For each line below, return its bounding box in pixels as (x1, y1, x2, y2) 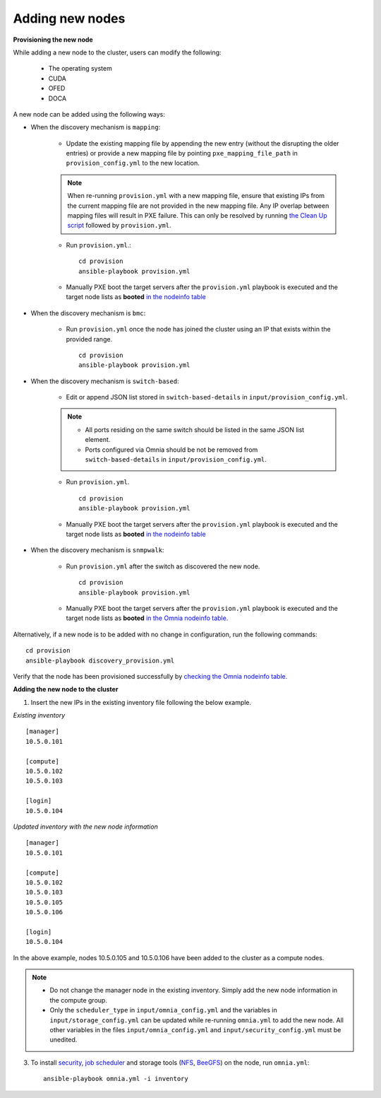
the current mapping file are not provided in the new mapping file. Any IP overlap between (67, 202, 329, 210)
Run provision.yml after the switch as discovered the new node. (66, 562, 260, 571)
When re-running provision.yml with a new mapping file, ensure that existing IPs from (67, 192, 325, 200)
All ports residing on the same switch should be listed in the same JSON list (85, 425, 305, 434)
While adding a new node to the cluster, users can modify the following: (13, 48, 222, 57)
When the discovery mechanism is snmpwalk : (30, 546, 164, 554)
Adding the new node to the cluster (13, 685, 119, 694)
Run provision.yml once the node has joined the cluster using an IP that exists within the (66, 325, 331, 334)
